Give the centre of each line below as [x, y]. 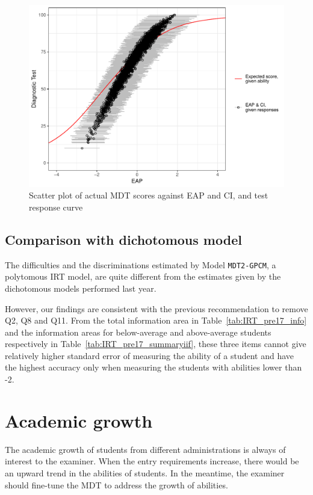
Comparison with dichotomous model [123, 239]
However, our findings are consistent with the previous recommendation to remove [156, 308]
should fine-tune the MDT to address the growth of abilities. [116, 484]
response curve [56, 207]
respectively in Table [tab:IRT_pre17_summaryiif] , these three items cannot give [156, 344]
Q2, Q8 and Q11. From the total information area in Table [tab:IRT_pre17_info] [156, 320]
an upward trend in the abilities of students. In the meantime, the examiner [145, 472]
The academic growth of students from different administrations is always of [145, 449]
